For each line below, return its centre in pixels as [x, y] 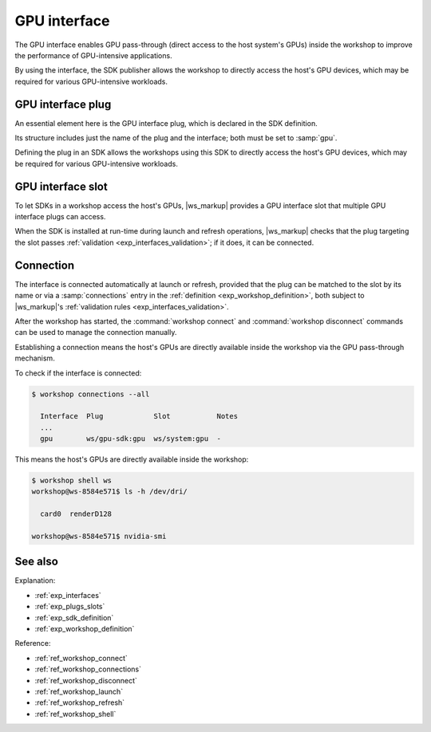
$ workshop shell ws [71, 481]
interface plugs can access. [60, 217]
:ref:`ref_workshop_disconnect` [86, 680]
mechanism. [35, 358]
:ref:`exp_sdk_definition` [74, 617]
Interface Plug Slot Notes [139, 416]
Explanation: [35, 580]
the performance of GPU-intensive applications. [93, 55]
